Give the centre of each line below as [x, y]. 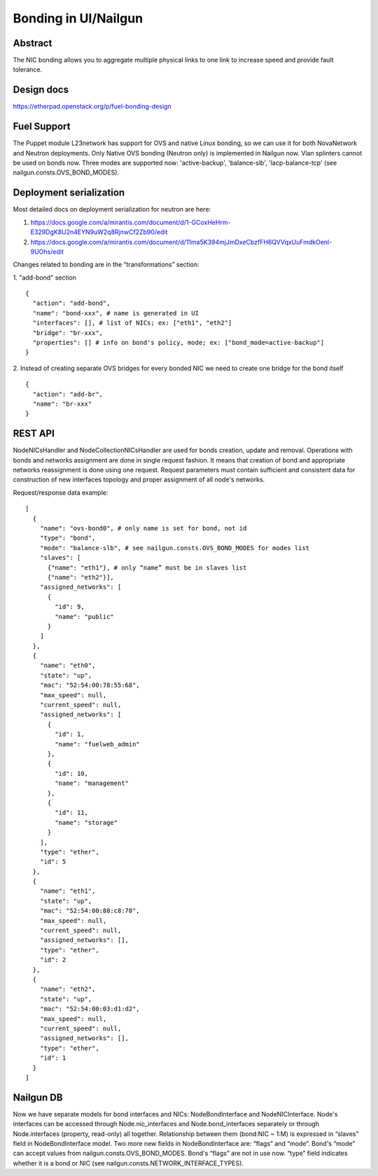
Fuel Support [42, 127]
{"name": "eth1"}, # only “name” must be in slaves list [147, 567]
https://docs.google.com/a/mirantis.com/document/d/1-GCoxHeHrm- [131, 222]
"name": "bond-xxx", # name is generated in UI [116, 313]
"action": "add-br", [68, 394]
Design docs [41, 90]
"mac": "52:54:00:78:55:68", [90, 685]
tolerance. [27, 69]
